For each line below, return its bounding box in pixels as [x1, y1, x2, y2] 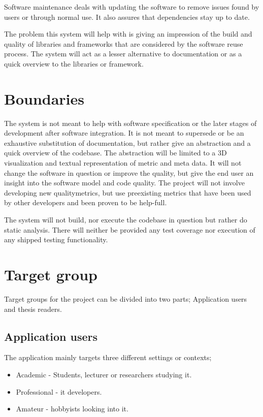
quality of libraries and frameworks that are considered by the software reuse [4, 38, 243, 49]
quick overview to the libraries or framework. [4, 58, 144, 69]
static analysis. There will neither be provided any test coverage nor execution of [4, 224, 255, 235]
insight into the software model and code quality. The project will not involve [4, 177, 245, 188]
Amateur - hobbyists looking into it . [16, 403, 128, 414]
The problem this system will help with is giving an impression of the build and [4, 28, 252, 39]
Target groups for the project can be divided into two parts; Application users [4, 293, 247, 304]
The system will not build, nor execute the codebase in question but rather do [4, 214, 247, 225]
